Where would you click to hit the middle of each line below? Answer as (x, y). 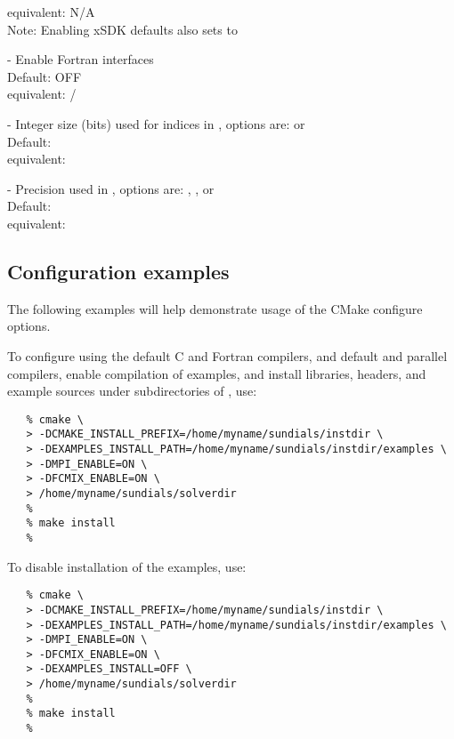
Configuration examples (118, 271)
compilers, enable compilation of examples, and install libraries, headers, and (217, 373)
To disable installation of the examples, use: (127, 566)
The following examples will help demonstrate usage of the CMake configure (215, 308)
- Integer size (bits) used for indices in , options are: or (156, 123)
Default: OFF (45, 76)
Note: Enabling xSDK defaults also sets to (122, 29)
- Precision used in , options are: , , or (111, 188)
